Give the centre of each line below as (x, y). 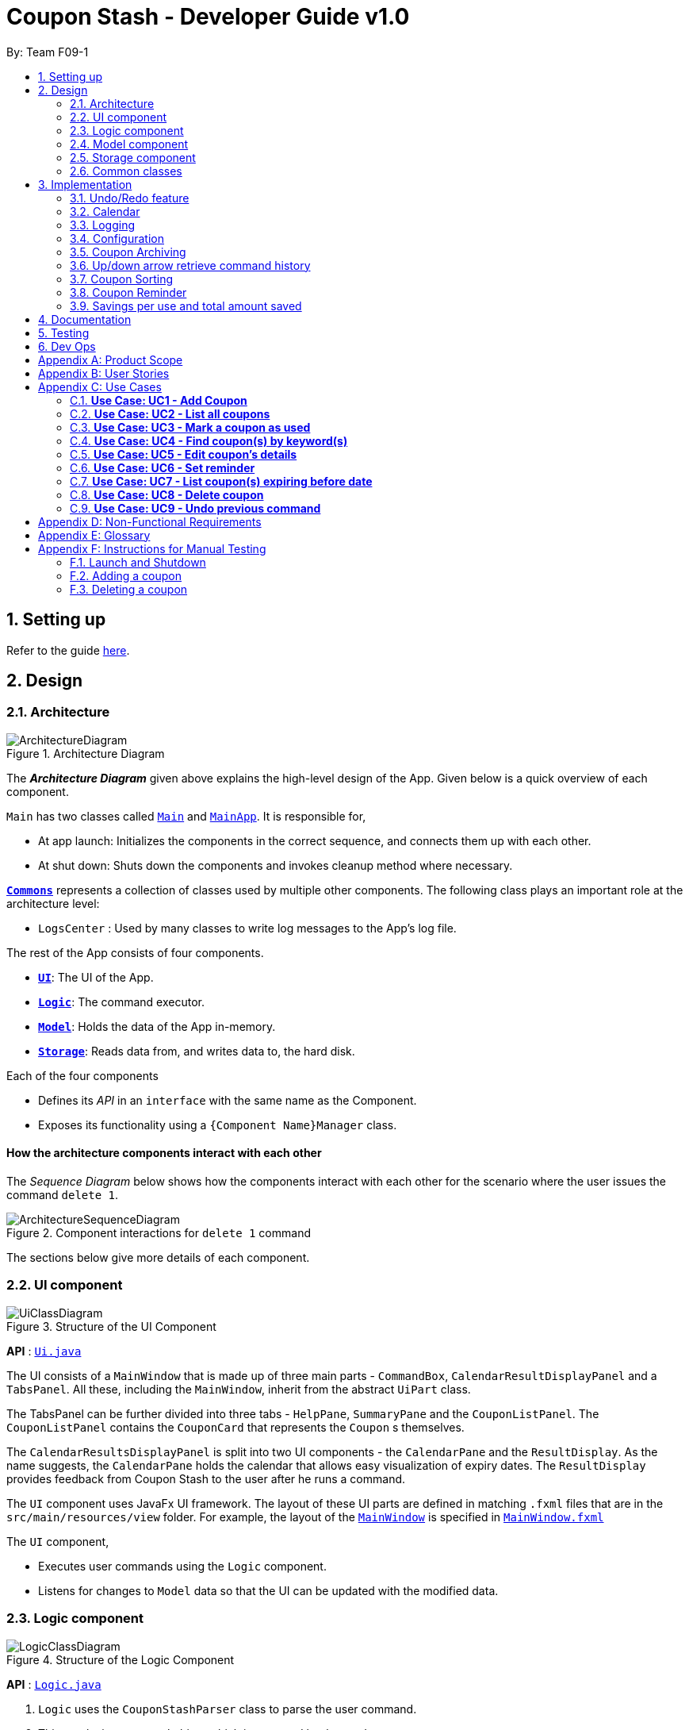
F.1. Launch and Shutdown (138, 562)
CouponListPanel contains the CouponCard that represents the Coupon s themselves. (235, 1427)
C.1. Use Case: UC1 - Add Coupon (159, 400)
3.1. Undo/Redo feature (130, 198)
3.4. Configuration (117, 238)
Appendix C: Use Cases (100, 386)
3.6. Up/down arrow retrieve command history (190, 265)
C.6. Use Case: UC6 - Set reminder (163, 467)
